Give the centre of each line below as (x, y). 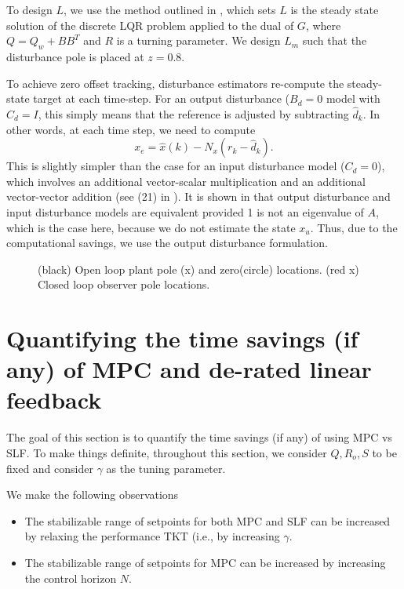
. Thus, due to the (354, 227)
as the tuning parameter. (166, 468)
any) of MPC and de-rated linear (189, 369)
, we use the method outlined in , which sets (170, 9)
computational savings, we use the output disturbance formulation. (167, 243)
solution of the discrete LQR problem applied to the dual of (150, 25)
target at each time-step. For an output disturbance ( (162, 98)
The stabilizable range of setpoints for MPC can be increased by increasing (205, 562)
